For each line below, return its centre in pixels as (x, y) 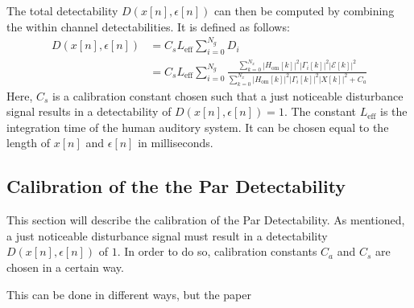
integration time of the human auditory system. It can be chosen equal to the (198, 127)
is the (394, 111)
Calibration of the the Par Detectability (176, 186)
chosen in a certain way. (65, 267)
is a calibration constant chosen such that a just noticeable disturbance (228, 95)
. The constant (320, 111)
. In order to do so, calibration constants (217, 251)
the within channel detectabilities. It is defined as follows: (148, 26)
